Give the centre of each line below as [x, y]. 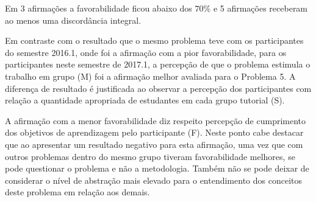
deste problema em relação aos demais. [77, 192]
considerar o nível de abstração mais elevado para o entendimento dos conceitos [153, 180]
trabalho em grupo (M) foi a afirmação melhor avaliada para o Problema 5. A [150, 76]
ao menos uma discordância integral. [73, 20]
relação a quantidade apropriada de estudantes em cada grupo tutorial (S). [145, 100]
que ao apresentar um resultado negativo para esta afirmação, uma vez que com [154, 144]
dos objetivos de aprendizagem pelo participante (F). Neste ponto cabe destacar [154, 132]
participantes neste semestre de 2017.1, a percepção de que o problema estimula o [158, 64]
